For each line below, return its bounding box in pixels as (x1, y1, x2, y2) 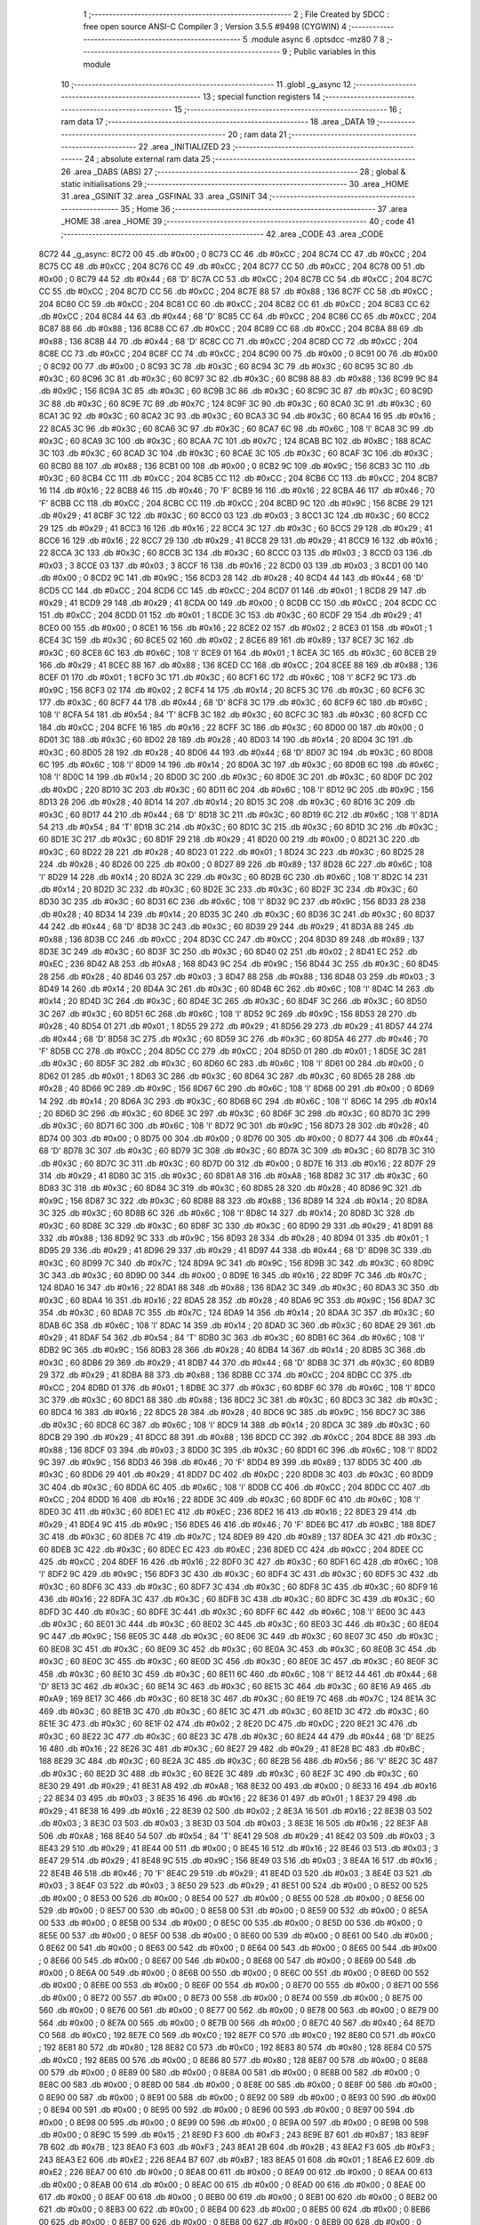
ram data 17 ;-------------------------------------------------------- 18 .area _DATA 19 (60, 117, 375, 127)
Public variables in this (293, 46, 377, 57)
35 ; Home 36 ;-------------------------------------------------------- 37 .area (120, 203, 408, 214)
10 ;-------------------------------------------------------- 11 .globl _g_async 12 (60, 78, 351, 89)
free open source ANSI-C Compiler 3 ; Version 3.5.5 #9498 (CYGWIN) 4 (83, 21, 347, 32)
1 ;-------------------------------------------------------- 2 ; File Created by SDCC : (83, 9, 390, 20)
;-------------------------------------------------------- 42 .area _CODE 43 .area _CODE (60, 228, 384, 239)
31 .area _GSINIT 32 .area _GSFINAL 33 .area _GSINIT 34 (60, 191, 268, 202)
